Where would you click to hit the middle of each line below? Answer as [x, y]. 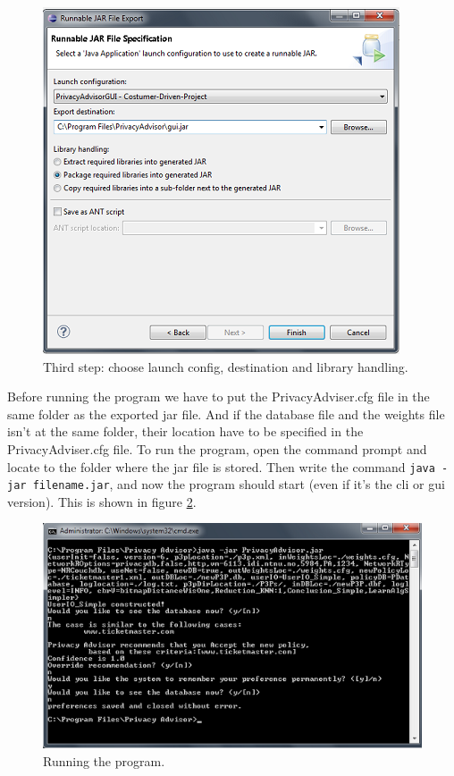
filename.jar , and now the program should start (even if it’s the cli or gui [239, 484]
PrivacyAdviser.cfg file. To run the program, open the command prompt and [217, 448]
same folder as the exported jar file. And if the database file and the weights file [226, 413]
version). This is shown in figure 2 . [102, 501]
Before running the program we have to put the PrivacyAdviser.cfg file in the [219, 396]
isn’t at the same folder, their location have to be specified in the [185, 431]
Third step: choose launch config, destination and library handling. [226, 366]
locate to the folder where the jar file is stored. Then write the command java [221, 466]
